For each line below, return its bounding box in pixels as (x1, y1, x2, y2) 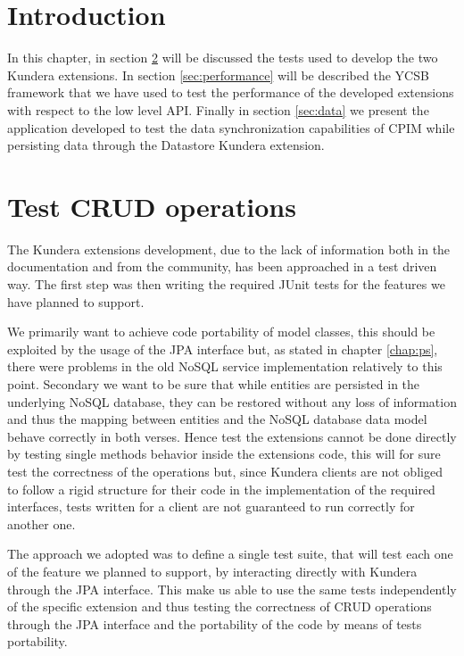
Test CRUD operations (7, 187, 296, 224)
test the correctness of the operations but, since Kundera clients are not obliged (7, 461, 443, 480)
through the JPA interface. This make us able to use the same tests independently (7, 579, 457, 598)
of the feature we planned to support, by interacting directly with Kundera (7, 561, 418, 580)
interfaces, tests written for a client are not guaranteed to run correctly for (7, 497, 415, 516)
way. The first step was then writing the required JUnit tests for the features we (7, 275, 445, 293)
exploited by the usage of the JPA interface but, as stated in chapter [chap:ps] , (7, 339, 438, 358)
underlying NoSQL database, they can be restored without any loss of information (7, 392, 457, 411)
